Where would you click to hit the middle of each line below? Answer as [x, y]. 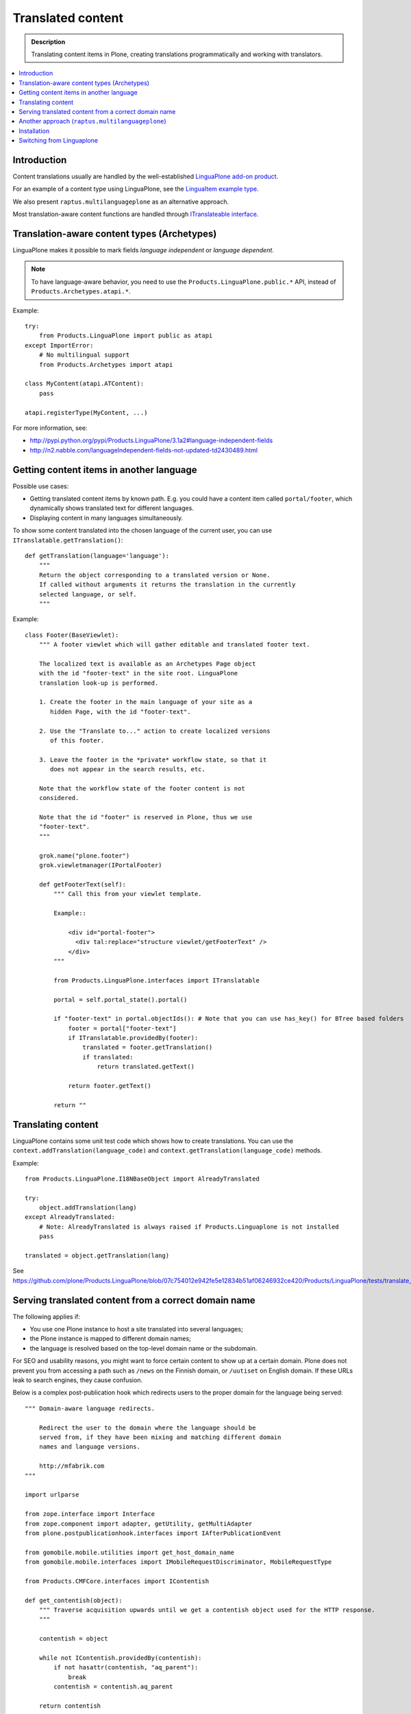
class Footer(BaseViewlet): [72, 635]
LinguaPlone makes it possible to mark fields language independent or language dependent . [143, 250]
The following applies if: [47, 1316]
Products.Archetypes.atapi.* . [81, 291]
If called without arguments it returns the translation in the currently [167, 585]
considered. [59, 798]
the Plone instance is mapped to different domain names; [110, 1339]
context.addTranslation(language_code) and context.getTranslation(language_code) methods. [167, 1150]
